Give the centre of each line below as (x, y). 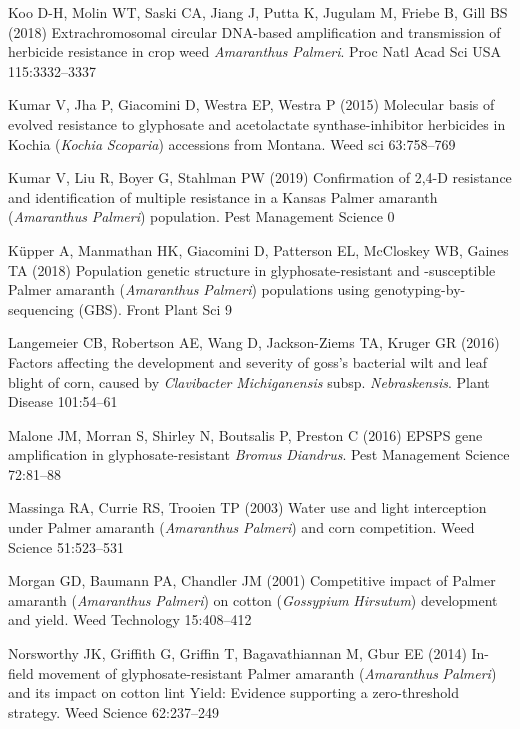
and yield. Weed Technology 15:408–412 (130, 619)
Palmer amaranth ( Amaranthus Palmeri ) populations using (189, 289)
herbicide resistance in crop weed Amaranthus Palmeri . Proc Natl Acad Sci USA (254, 51)
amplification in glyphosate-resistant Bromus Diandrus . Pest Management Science (259, 454)
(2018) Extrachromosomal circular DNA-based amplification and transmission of (254, 31)
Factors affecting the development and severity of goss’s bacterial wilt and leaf (247, 361)
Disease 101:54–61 (63, 401)
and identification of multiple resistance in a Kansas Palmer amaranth (223, 196)
